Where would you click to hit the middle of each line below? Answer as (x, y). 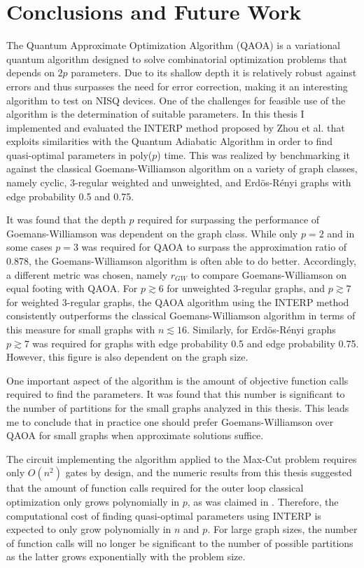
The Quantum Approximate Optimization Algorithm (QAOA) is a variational (174, 45)
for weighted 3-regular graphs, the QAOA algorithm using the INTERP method (178, 302)
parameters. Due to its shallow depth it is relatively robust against (214, 72)
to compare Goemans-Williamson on (269, 274)
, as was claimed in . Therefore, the (263, 501)
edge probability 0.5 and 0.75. (70, 196)
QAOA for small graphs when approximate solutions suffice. (135, 435)
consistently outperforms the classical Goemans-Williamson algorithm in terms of (181, 316)
